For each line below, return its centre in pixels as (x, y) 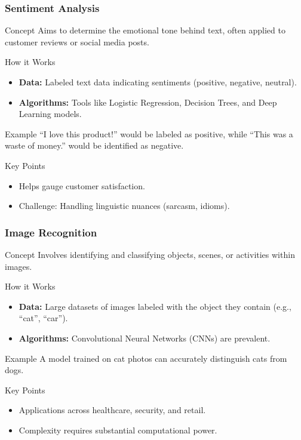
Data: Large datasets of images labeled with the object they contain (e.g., (155, 306)
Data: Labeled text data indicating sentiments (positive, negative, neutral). (158, 82)
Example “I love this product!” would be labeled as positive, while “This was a (149, 133)
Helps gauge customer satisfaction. (82, 185)
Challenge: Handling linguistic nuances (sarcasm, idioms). (124, 206)
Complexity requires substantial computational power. (118, 430)
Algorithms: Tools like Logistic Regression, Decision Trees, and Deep (148, 102)
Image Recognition (51, 232)
